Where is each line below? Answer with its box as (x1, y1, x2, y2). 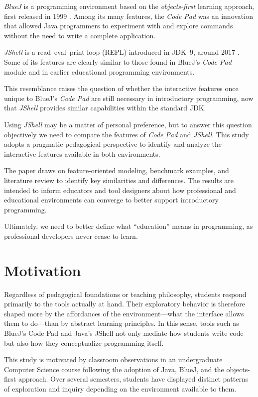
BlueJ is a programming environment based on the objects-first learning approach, (4, 1, 255, 11)
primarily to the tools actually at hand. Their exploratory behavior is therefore (4, 298, 245, 309)
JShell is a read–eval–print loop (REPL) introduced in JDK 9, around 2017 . (4, 47, 240, 57)
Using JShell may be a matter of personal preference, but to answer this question (4, 119, 252, 129)
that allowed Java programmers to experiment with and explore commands (4, 20, 233, 31)
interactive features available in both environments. (4, 148, 160, 159)
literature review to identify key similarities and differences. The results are (4, 175, 234, 185)
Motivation (4, 260, 81, 280)
